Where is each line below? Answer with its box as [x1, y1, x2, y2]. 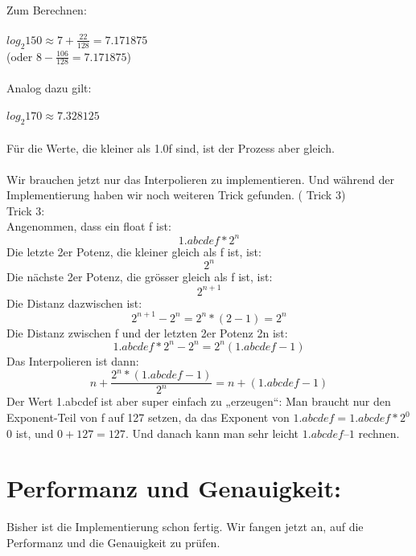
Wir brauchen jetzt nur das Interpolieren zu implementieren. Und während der [6, 170, 394, 187]
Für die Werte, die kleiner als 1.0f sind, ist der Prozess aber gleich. [6, 139, 335, 156]
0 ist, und [6, 424, 54, 441]
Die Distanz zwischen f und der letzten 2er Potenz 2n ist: [6, 324, 288, 341]
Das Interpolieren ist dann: [6, 352, 139, 369]
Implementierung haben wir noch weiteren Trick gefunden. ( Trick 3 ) [6, 186, 346, 203]
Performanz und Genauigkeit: [6, 472, 341, 505]
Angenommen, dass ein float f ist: [6, 218, 171, 235]
